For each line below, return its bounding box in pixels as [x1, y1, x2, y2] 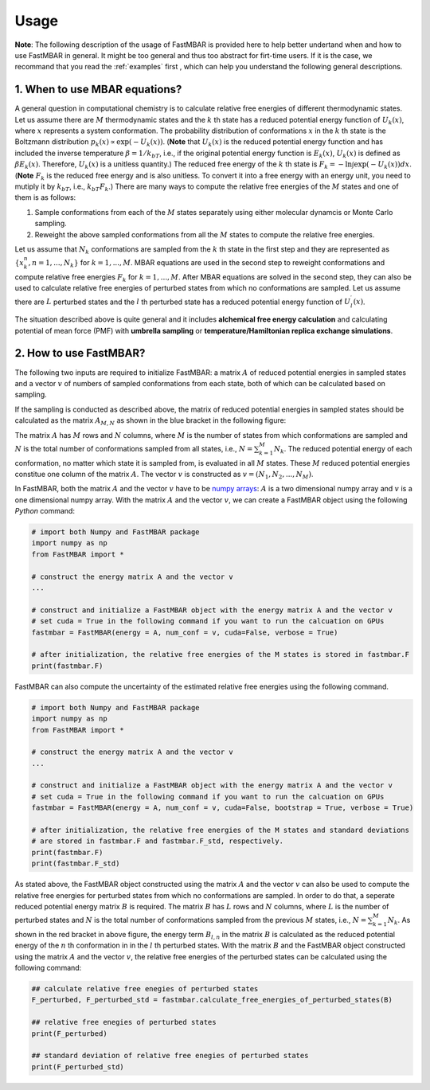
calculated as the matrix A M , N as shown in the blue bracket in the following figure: [14, 416, 287, 427]
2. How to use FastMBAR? [14, 346, 146, 360]
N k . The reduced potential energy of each [273, 443, 412, 455]
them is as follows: [14, 193, 76, 202]
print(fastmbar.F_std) [31, 859, 120, 868]
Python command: [14, 506, 76, 516]
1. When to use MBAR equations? [14, 83, 182, 96]
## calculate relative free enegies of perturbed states [31, 984, 259, 994]
